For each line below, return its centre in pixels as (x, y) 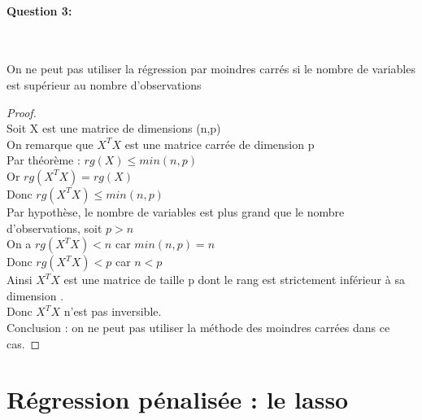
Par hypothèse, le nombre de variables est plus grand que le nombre (176, 211)
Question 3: (39, 10)
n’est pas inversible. (113, 311)
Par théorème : (44, 160)
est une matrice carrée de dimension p (220, 144)
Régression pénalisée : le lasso (178, 399)
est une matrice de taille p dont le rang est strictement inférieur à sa (234, 280)
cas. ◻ (24, 343)
